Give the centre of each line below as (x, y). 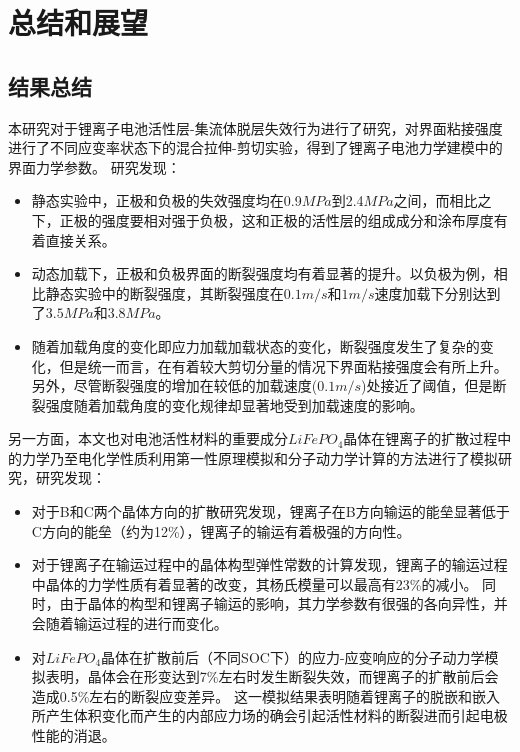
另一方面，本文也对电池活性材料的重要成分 (148, 438)
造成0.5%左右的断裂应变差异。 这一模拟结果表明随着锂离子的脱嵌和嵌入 (266, 695)
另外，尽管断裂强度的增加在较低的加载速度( (174, 385)
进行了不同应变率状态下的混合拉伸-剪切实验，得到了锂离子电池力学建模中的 (255, 147)
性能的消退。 (73, 735)
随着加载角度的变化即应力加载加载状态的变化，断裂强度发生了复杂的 (255, 345)
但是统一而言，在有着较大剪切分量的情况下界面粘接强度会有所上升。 (283, 365)
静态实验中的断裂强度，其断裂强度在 (164, 292)
